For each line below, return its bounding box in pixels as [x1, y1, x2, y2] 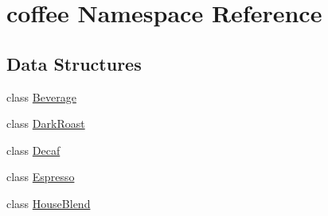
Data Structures [6, 51, 142, 75]
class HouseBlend [6, 195, 91, 211]
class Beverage [6, 88, 76, 105]
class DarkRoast [6, 115, 85, 132]
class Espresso [6, 168, 75, 185]
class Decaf [6, 141, 61, 158]
